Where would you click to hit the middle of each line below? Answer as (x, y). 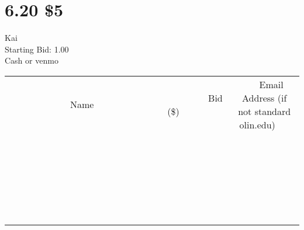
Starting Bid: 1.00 (37, 49)
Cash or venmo (32, 60)
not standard (265, 111)
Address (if (265, 97)
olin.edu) (257, 124)
